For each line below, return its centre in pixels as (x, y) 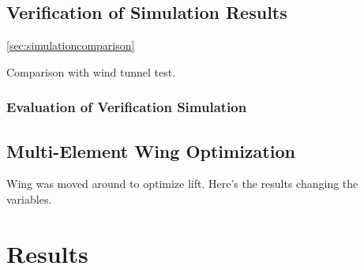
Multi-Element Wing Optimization (151, 150)
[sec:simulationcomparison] (71, 45)
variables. (29, 199)
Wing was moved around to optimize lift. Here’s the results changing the (182, 184)
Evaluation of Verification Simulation (127, 107)
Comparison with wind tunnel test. (91, 71)
